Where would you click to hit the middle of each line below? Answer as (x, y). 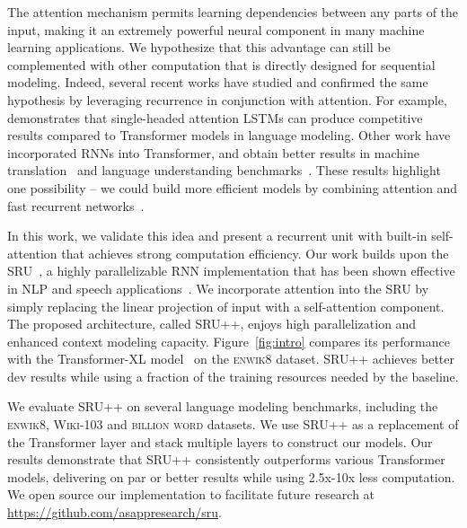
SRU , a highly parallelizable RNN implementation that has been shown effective (231, 271)
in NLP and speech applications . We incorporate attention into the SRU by (218, 288)
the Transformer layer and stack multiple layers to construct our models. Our (220, 441)
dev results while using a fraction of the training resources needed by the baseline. (233, 376)
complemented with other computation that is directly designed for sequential (221, 64)
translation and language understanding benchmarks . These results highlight (224, 170)
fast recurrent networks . (76, 205)
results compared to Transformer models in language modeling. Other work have (229, 135)
